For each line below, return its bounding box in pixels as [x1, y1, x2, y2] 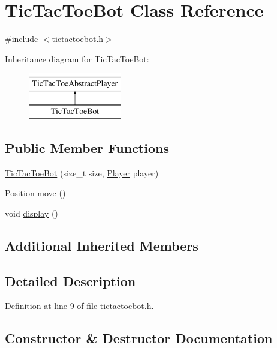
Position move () [5, 187, 66, 199]
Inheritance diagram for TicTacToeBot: [5, 52, 149, 65]
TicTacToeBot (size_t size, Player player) [5, 166, 159, 179]
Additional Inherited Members [5, 236, 198, 254]
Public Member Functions [5, 138, 169, 157]
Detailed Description [5, 271, 136, 290]
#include [5, 32, 38, 45]
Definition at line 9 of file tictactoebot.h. [5, 299, 154, 312]
